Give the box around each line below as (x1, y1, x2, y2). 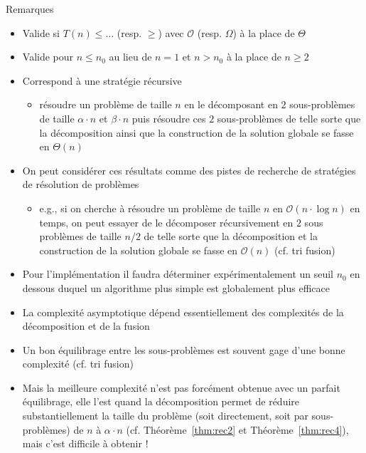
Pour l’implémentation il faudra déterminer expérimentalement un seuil (22, 266, 334, 281)
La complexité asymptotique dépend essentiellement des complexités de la (22, 304, 344, 319)
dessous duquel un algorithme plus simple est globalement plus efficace (22, 280, 330, 295)
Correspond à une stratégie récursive (22, 73, 182, 88)
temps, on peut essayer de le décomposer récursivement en (39, 214, 294, 229)
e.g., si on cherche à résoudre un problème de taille (39, 200, 261, 215)
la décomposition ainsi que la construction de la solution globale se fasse (39, 125, 354, 140)
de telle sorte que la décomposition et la (144, 229, 318, 244)
